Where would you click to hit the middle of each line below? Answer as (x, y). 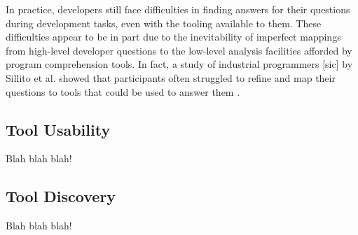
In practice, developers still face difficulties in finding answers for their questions (178, 9)
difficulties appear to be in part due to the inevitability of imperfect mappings (173, 37)
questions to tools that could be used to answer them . (123, 91)
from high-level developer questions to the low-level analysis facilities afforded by (179, 50)
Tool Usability (58, 129)
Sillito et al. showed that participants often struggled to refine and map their (171, 77)
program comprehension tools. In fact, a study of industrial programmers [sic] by (179, 64)
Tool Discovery (61, 196)
